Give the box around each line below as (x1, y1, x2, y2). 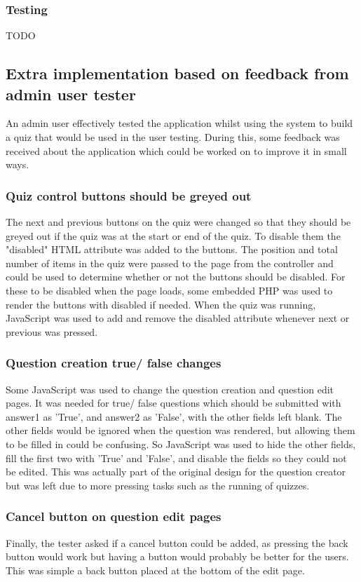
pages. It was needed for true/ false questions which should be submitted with (6, 395, 341, 410)
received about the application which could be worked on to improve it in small (6, 143, 347, 158)
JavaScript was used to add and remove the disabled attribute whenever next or (6, 311, 350, 325)
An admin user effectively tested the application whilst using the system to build (6, 116, 353, 130)
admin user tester (6, 83, 136, 104)
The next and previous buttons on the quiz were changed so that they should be (6, 215, 351, 229)
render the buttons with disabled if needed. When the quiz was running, (6, 297, 316, 311)
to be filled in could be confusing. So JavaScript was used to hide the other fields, (6, 436, 356, 451)
